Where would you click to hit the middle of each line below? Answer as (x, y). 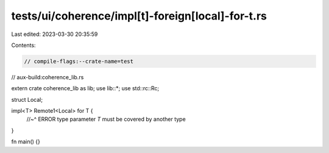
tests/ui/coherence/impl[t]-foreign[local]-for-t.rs (139, 16)
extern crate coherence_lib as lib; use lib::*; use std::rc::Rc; (85, 88)
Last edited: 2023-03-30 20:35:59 (55, 34)
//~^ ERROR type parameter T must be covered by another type (106, 119)
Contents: (23, 45)
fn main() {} (26, 142)
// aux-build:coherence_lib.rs (48, 77)
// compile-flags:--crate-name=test (79, 61)
